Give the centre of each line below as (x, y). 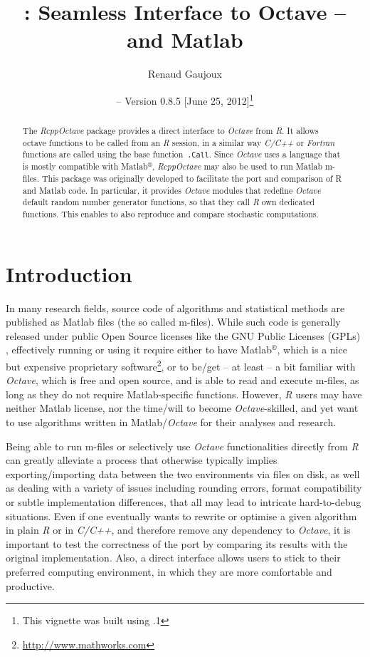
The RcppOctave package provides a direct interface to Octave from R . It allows (170, 130)
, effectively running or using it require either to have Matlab (139, 350)
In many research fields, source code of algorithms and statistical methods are (175, 307)
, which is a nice (312, 350)
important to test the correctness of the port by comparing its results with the (177, 543)
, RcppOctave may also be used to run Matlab (238, 166)
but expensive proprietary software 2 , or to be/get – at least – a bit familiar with (181, 365)
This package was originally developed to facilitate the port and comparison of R (192, 179)
